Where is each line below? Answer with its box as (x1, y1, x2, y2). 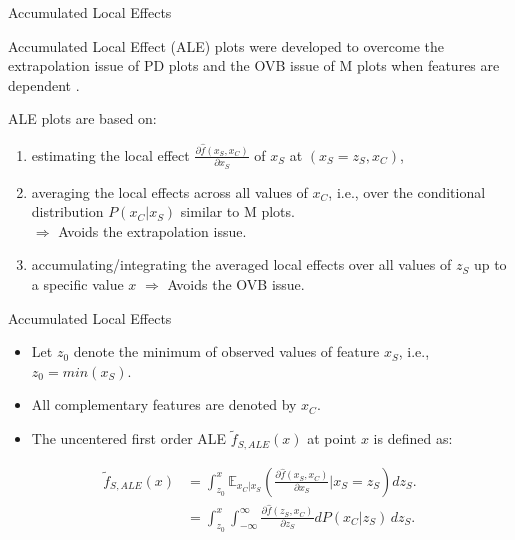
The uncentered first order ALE (31, 428, 227, 449)
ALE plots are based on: (8, 108, 157, 129)
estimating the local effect (31, 144, 190, 165)
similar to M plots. (180, 201, 295, 222)
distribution (31, 201, 104, 222)
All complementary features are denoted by (31, 394, 297, 415)
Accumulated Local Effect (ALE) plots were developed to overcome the (8, 35, 445, 56)
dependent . (8, 74, 80, 95)
